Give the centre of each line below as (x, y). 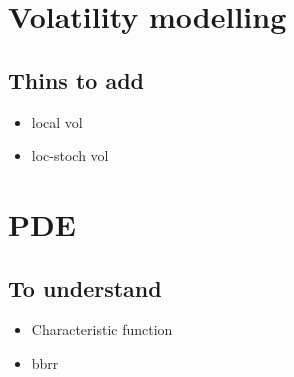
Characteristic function (102, 329)
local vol (57, 121)
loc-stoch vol (70, 155)
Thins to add (76, 79)
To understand (85, 287)
